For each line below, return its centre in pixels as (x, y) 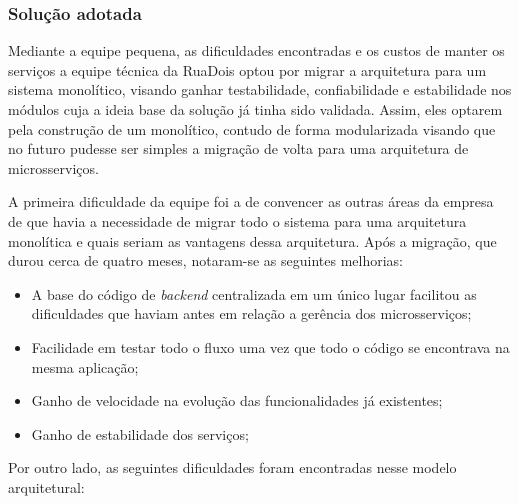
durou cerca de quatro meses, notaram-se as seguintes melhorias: (206, 260)
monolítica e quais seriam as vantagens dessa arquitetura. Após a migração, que (252, 240)
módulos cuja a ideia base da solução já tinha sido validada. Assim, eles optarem (255, 109)
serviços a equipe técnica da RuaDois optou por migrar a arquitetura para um (247, 69)
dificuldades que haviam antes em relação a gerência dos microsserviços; (251, 313)
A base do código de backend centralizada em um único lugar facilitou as (254, 293)
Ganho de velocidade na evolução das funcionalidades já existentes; (237, 400)
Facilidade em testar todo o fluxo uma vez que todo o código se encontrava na (270, 346)
